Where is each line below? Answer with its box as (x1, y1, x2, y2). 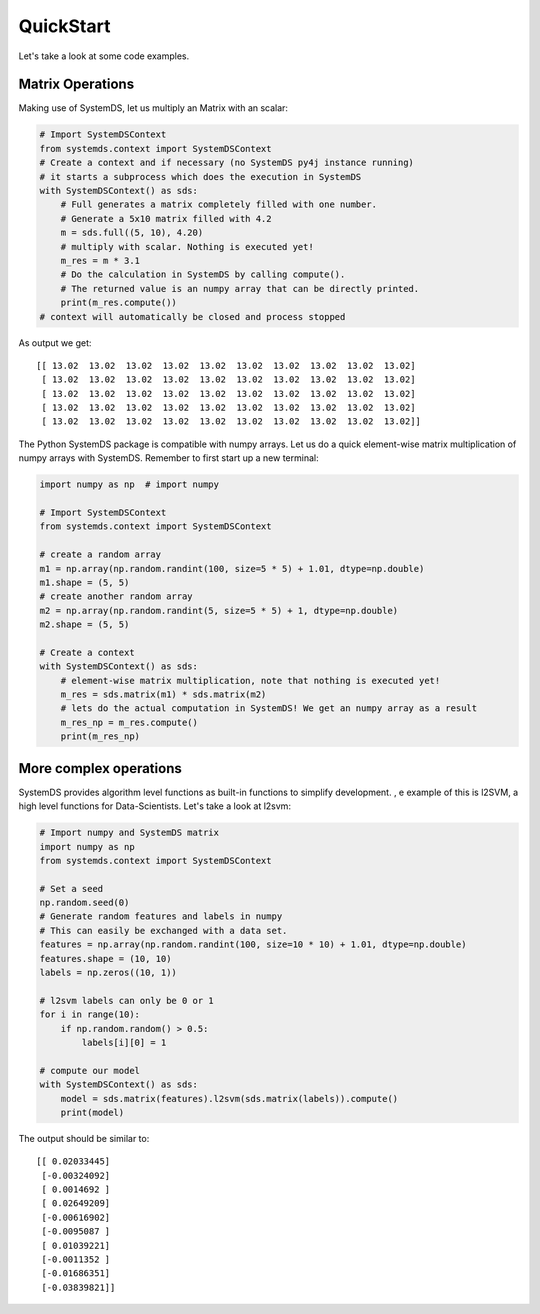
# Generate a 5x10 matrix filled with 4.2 (60, 213, 272, 224)
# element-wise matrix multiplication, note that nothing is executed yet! (60, 675, 441, 686)
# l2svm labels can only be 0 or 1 (39, 995, 214, 1006)
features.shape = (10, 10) (39, 953, 172, 964)
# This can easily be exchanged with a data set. (39, 925, 288, 936)
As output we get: (18, 336, 92, 349)
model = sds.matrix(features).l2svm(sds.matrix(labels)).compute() (60, 1093, 399, 1104)
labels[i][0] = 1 (81, 1036, 167, 1048)
